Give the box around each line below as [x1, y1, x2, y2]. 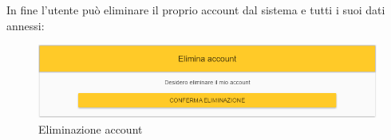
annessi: [6, 17, 45, 33]
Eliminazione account [38, 120, 143, 137]
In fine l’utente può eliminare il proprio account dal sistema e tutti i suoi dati [6, 2, 385, 17]
